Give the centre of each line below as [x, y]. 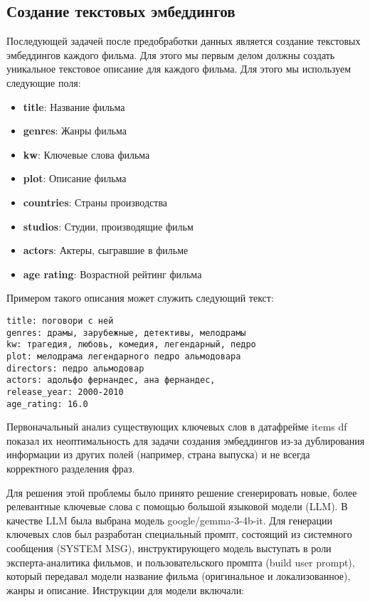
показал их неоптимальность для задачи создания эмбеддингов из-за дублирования [186, 440]
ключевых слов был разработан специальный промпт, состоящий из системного [179, 534]
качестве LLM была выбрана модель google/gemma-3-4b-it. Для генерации [170, 520]
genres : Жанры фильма [75, 131]
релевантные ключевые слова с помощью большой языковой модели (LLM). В [177, 506]
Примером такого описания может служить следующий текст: [140, 298]
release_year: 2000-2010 [65, 392]
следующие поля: [44, 82]
